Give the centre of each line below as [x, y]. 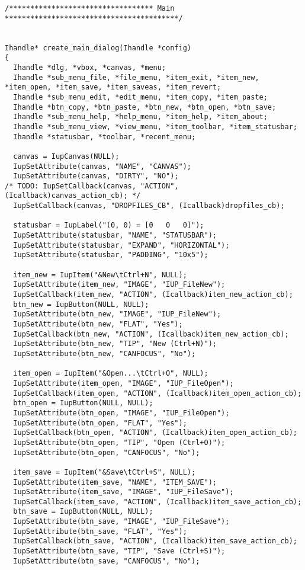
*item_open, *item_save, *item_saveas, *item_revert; [113, 87]
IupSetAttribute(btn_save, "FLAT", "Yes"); [100, 531]
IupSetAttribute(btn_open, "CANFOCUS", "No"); [107, 452]
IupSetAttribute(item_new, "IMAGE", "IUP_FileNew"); [119, 285]
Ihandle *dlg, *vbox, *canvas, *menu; [90, 67]
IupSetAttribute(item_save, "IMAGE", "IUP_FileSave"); [123, 492]
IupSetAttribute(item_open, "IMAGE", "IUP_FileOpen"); [123, 383]
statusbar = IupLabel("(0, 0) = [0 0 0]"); [109, 225]
